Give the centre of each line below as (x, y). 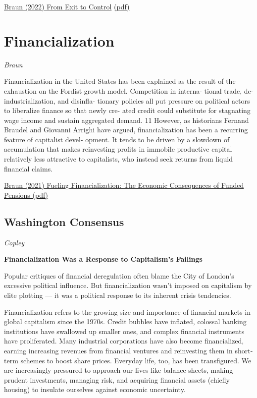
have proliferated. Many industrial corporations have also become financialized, (124, 341)
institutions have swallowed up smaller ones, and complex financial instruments (124, 331)
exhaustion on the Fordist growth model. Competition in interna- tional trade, (123, 90)
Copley (14, 242)
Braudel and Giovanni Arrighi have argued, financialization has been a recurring (126, 130)
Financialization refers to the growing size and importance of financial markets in (128, 312)
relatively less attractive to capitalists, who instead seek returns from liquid (118, 159)
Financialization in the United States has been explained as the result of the (120, 81)
